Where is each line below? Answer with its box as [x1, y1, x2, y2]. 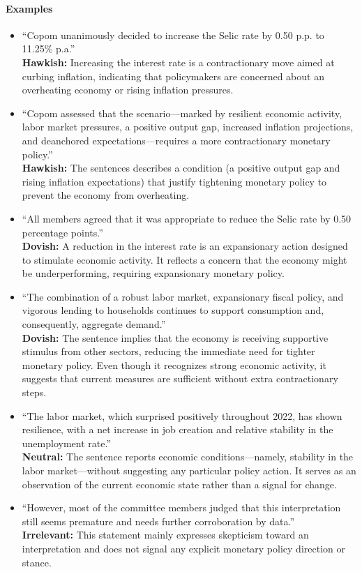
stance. [22, 555, 52, 569]
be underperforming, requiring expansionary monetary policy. [22, 266, 285, 280]
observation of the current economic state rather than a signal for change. [22, 476, 337, 491]
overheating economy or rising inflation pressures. [22, 82, 234, 97]
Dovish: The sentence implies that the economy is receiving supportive [22, 330, 329, 345]
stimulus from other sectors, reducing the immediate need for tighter [22, 344, 315, 359]
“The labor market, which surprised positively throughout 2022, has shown [22, 408, 342, 423]
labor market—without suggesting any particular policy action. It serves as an [22, 463, 356, 478]
